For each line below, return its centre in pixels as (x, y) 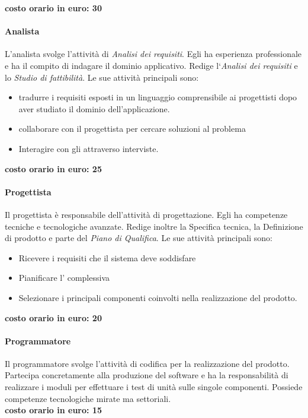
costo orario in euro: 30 (53, 8)
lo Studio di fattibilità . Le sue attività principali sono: (102, 77)
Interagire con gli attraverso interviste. (89, 148)
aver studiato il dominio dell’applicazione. (94, 108)
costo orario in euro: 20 (53, 317)
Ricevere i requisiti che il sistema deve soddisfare (107, 257)
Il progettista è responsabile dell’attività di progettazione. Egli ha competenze (146, 214)
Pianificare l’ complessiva (64, 278)
